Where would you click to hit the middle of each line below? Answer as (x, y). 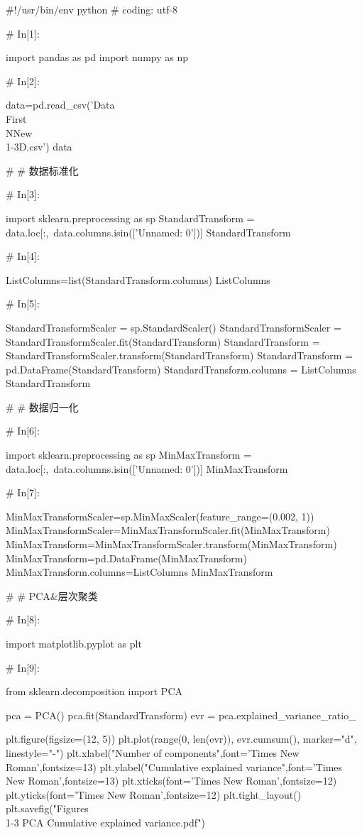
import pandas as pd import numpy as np (97, 57)
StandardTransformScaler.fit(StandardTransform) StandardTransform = (163, 341)
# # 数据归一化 (42, 406)
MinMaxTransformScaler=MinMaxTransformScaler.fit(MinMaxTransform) (168, 530)
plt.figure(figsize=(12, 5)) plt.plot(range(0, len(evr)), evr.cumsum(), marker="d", (181, 739)
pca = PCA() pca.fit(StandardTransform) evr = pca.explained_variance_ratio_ (181, 715)
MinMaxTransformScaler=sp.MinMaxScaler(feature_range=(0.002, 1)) (160, 516)
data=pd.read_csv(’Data (60, 105)
